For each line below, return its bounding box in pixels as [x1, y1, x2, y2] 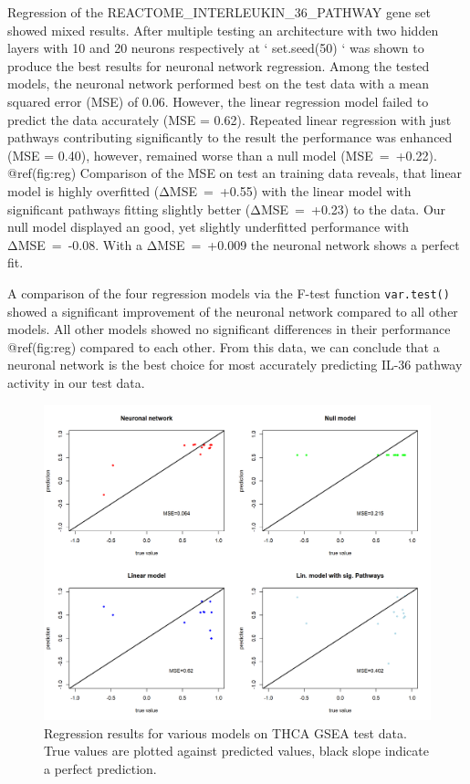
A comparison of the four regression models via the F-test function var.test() [7, 283, 450, 302]
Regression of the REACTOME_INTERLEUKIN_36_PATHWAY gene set [7, 3, 432, 21]
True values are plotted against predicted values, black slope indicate [44, 741, 429, 760]
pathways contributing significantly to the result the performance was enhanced [7, 128, 453, 147]
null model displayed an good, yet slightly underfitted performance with [7, 217, 410, 236]
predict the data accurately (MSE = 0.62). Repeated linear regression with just [7, 110, 452, 129]
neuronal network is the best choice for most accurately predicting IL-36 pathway [7, 355, 463, 374]
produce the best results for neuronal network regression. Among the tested [7, 56, 430, 75]
